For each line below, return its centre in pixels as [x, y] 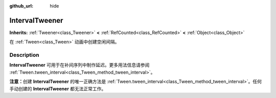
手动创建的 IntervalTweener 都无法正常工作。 [58, 88]
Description [24, 55]
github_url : [21, 6]
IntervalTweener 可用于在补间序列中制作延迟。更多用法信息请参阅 [79, 65]
